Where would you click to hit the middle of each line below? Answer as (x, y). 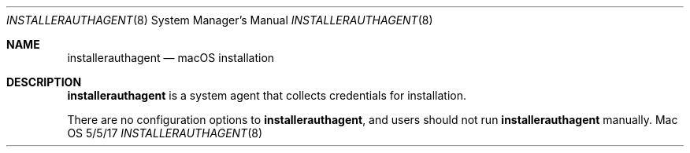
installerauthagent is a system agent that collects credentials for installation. (267, 95)
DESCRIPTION (44, 82)
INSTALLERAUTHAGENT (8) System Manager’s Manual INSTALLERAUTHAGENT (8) (220, 20)
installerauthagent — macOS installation (171, 58)
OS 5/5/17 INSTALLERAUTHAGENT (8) (165, 133)
